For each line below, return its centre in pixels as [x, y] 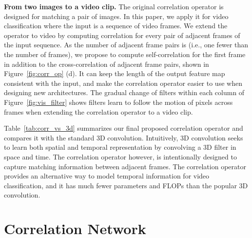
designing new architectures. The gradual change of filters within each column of [124, 92]
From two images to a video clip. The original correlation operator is [114, 6]
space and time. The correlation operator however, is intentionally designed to [120, 156]
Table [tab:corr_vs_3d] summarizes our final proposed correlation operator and [124, 128]
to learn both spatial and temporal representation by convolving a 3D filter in [120, 147]
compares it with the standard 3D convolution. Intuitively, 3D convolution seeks [124, 137]
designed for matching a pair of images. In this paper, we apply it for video [116, 16]
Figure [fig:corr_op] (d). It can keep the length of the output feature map [115, 73]
